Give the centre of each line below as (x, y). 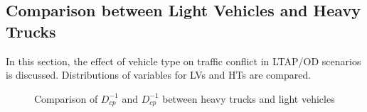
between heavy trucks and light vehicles (249, 98)
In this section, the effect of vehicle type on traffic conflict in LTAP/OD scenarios (183, 61)
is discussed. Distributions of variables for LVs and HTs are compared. (159, 75)
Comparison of (66, 98)
